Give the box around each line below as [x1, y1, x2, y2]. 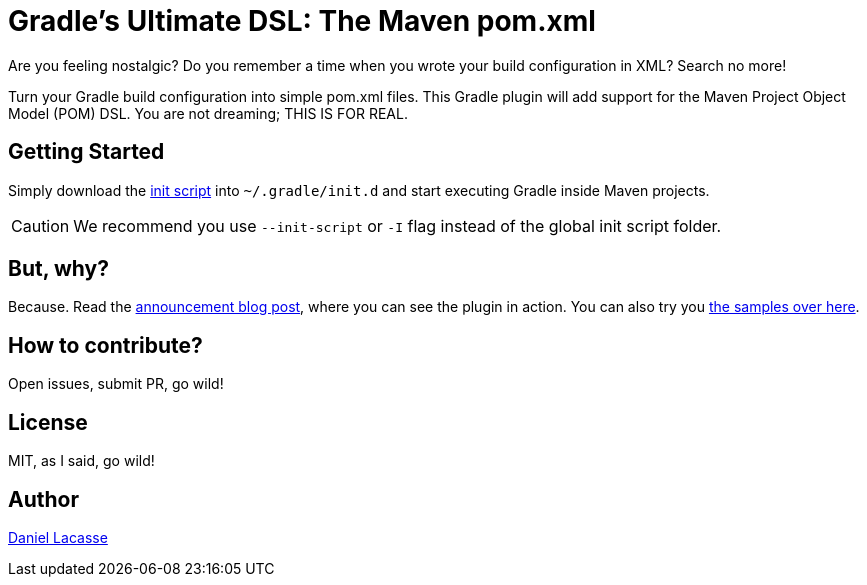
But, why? [8, 256, 109, 282]
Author [8, 486, 79, 512]
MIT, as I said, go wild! [8, 452, 155, 470]
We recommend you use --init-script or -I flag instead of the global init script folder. [73, 215, 722, 236]
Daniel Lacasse [8, 528, 108, 546]
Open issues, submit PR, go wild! [8, 375, 224, 393]
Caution [11, 215, 70, 236]
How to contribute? [8, 332, 203, 358]
